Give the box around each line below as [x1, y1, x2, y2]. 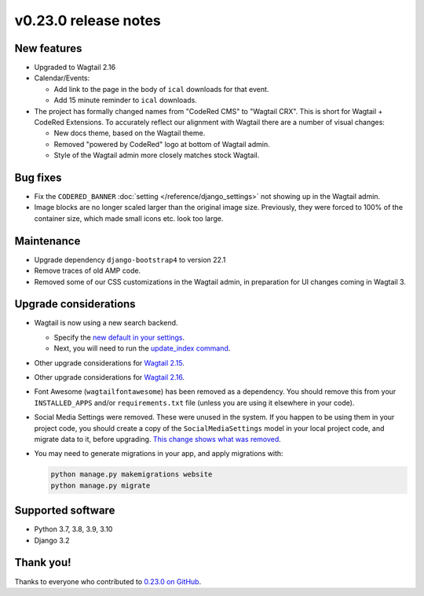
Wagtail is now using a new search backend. [34, 318, 178, 328]
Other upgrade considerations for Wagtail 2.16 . [34, 373, 185, 382]
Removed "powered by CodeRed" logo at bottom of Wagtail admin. [53, 139, 270, 149]
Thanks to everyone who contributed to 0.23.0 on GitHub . [14, 576, 202, 586]
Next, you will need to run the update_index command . [53, 344, 231, 353]
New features [14, 42, 82, 55]
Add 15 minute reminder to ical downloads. [53, 95, 198, 105]
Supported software [14, 504, 115, 517]
